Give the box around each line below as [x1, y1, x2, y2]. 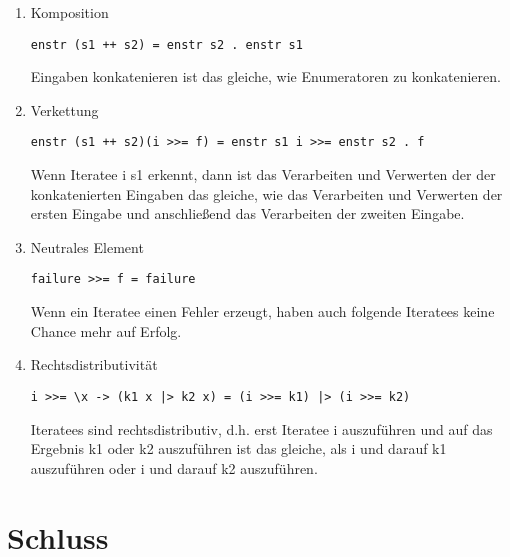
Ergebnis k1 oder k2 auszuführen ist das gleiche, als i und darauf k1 [30, 438, 447, 459]
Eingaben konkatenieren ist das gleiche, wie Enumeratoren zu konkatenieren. [30, 66, 501, 87]
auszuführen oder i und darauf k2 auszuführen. [30, 457, 318, 478]
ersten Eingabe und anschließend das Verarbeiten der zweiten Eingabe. [30, 203, 465, 224]
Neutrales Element [30, 236, 144, 257]
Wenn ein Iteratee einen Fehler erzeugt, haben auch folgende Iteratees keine [30, 301, 495, 322]
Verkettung [30, 99, 99, 120]
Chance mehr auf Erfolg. [30, 320, 182, 341]
